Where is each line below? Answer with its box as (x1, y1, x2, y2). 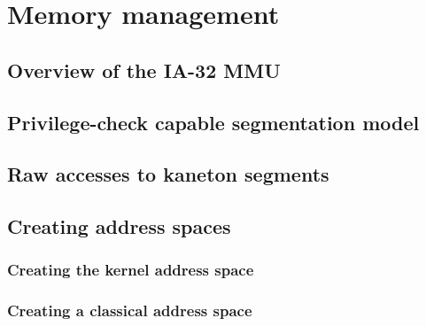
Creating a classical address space (7, 299, 252, 322)
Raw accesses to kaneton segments (7, 160, 329, 188)
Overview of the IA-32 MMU (7, 56, 281, 83)
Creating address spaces (7, 213, 231, 240)
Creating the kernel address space (7, 259, 254, 281)
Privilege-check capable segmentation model (7, 108, 420, 136)
